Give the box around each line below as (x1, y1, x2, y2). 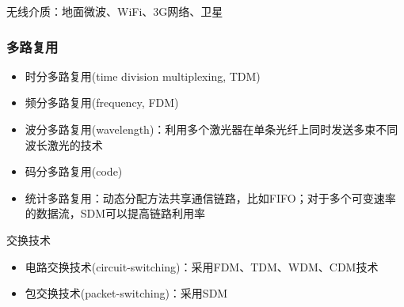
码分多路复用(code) (25, 163, 123, 180)
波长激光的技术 (25, 136, 103, 153)
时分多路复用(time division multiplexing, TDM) (25, 67, 261, 84)
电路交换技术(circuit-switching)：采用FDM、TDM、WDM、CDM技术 (25, 258, 379, 275)
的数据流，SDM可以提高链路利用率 (25, 205, 206, 222)
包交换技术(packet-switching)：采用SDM (25, 285, 228, 301)
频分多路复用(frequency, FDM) (25, 94, 179, 111)
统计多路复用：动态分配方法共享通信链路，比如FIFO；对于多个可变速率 (25, 189, 396, 206)
